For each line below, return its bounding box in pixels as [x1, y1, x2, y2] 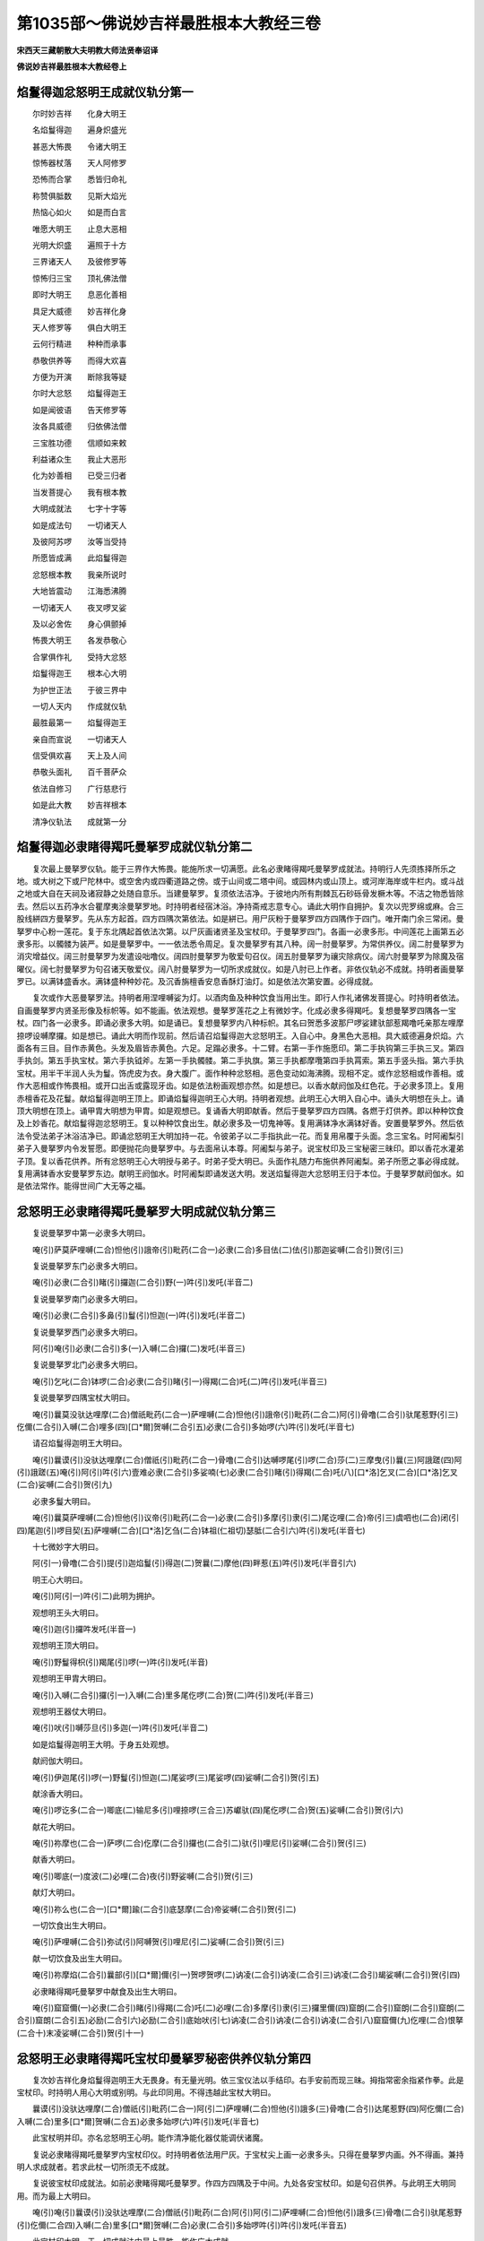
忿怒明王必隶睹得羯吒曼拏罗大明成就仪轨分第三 [16, 1204, 276, 1219]
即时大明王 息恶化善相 [31, 290, 127, 300]
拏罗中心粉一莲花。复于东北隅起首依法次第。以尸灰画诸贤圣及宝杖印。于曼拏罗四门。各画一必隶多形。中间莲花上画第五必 [16, 926, 464, 937]
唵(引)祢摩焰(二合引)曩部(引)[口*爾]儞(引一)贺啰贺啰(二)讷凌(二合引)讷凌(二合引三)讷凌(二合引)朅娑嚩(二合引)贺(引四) [31, 1969, 461, 1980]
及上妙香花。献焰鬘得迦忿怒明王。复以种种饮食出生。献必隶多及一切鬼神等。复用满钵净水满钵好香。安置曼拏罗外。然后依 [16, 1118, 464, 1129]
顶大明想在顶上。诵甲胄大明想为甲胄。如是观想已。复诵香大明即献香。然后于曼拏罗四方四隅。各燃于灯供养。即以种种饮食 [16, 1105, 464, 1116]
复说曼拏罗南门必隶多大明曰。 [31, 1294, 143, 1304]
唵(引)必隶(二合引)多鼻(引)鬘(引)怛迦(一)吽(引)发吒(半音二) [31, 1310, 246, 1321]
